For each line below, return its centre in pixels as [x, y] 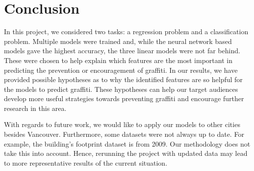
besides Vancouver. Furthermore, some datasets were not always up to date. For [124, 134]
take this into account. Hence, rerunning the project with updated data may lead [126, 153]
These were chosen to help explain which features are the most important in [118, 60]
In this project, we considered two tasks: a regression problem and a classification [126, 32]
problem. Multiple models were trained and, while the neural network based [118, 41]
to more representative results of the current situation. [86, 162]
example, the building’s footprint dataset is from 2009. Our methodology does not [127, 143]
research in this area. [35, 108]
